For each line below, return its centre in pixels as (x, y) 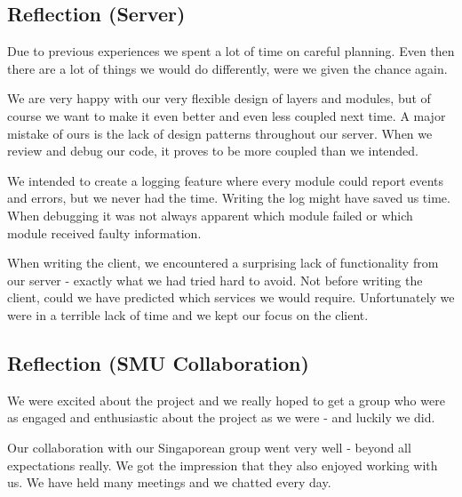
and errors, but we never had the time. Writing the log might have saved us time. (229, 198)
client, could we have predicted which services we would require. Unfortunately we (231, 297)
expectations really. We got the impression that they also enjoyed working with (223, 465)
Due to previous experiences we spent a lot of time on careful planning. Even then (231, 51)
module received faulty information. (104, 232)
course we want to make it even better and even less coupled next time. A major (227, 115)
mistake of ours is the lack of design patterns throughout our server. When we (220, 133)
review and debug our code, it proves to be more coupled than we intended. (213, 151)
